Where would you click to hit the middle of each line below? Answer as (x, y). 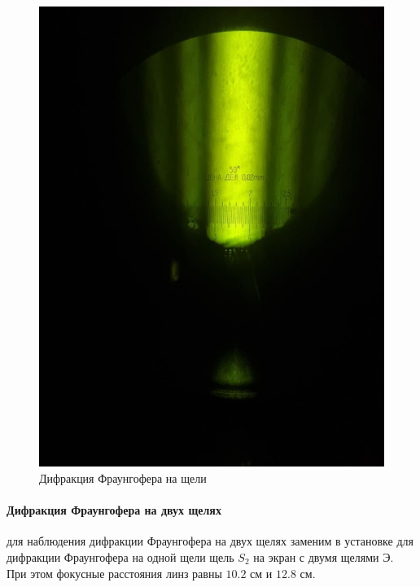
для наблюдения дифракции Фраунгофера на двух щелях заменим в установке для (210, 541)
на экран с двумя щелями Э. (324, 556)
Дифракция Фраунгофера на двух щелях (114, 510)
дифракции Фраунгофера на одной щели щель (120, 556)
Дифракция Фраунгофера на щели (123, 477)
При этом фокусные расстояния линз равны (114, 573)
